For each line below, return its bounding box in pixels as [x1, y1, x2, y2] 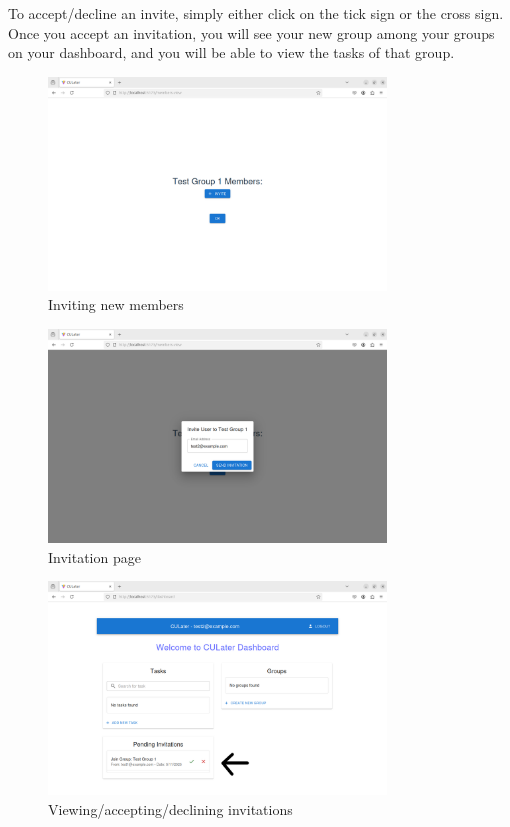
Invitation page [48, 546, 141, 567]
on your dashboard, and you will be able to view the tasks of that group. [8, 42, 455, 63]
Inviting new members [48, 294, 184, 315]
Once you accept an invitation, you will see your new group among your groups [8, 22, 495, 43]
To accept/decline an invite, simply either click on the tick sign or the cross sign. [8, 3, 504, 23]
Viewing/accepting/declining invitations [48, 798, 293, 819]
